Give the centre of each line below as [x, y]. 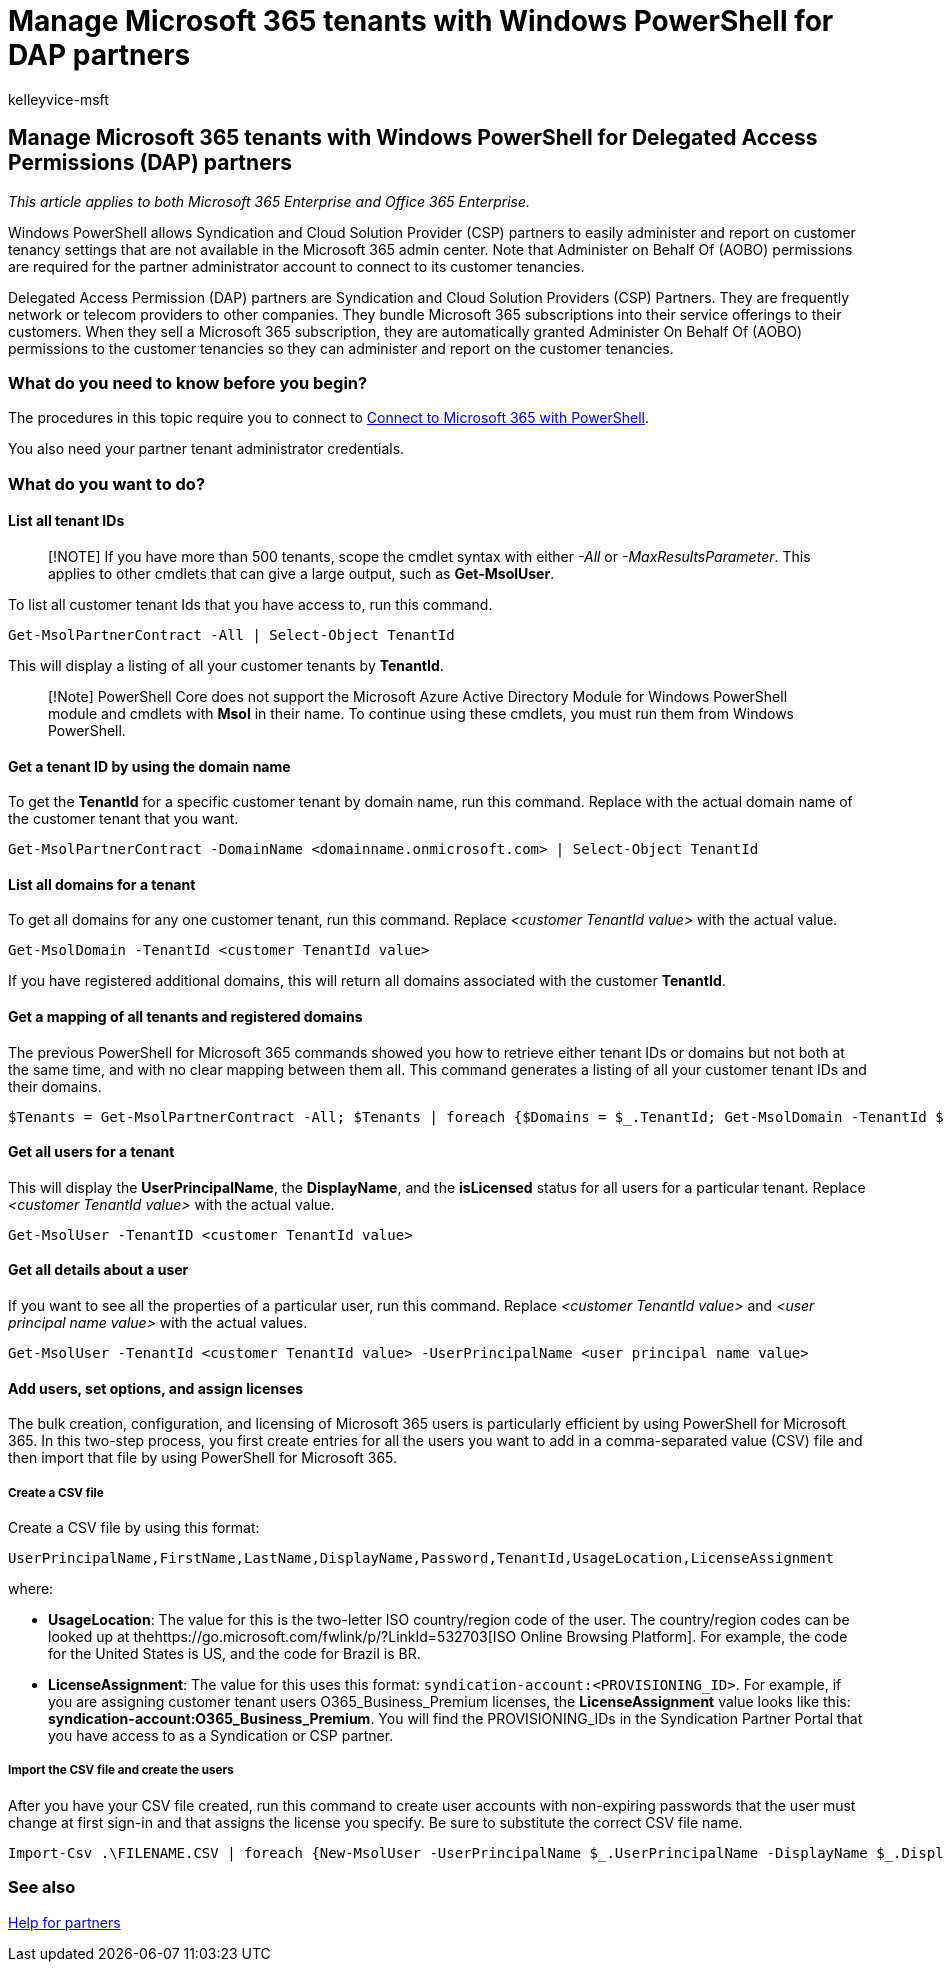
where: [31, 1589]
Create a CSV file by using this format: [134, 1528]
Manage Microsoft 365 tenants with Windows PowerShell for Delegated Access [413, 138]
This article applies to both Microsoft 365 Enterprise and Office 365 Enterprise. [269, 201]
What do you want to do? [107, 483]
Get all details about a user [98, 1270]
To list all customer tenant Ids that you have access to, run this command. [250, 604]
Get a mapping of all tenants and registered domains [185, 1016]
